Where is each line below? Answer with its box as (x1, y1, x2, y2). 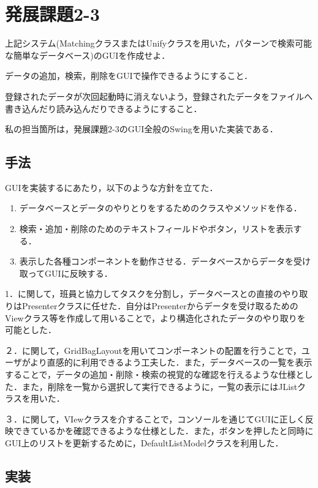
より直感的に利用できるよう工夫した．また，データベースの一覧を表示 (30, 356, 312, 369)
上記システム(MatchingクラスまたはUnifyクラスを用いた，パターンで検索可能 (5, 37, 312, 50)
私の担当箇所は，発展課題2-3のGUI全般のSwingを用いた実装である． (5, 122, 278, 135)
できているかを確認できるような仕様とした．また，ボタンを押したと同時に (13, 424, 314, 437)
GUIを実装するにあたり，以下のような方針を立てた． (5, 181, 218, 193)
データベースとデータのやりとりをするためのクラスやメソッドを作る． (19, 201, 302, 214)
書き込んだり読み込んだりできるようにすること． (5, 102, 202, 114)
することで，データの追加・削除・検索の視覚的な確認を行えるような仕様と (5, 368, 305, 381)
